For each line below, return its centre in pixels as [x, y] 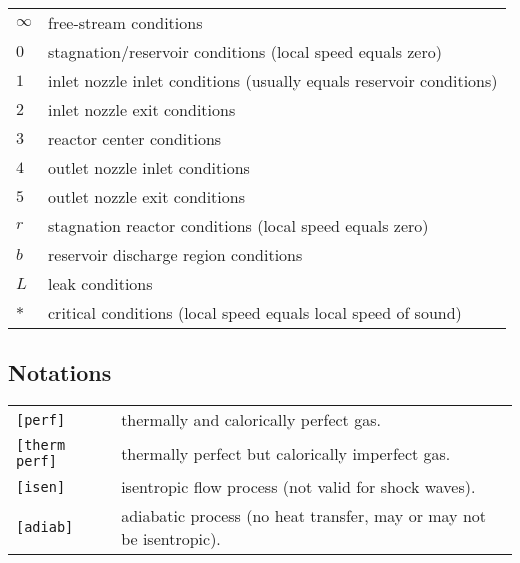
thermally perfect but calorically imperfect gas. [286, 453]
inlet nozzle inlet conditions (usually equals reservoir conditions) [273, 80]
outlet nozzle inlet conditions [149, 167]
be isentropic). [171, 539]
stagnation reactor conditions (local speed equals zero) [238, 225]
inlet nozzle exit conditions [142, 109]
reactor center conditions [135, 138]
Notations [60, 372]
